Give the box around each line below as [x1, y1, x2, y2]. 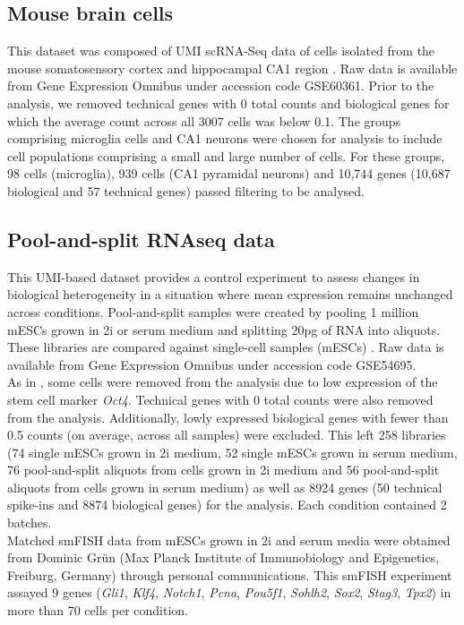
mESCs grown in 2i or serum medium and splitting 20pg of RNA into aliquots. [7, 320, 441, 338]
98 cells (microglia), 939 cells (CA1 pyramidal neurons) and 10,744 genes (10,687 [7, 164, 451, 183]
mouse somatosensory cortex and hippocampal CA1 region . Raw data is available [7, 58, 458, 77]
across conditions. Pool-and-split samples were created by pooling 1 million [7, 302, 419, 321]
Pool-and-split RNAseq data [7, 225, 275, 253]
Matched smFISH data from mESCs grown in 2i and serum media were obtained [7, 530, 451, 549]
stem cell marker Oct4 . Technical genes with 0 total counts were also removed [7, 390, 434, 408]
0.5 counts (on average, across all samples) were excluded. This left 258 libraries [7, 425, 446, 444]
